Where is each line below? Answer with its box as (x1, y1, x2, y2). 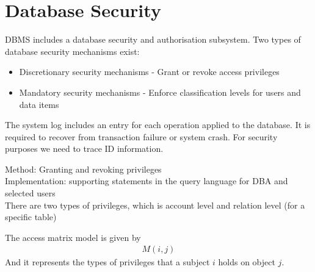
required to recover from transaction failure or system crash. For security (5, 130, 278, 143)
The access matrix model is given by (5, 231, 141, 243)
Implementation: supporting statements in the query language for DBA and (5, 174, 288, 187)
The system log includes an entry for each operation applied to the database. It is (5, 118, 311, 131)
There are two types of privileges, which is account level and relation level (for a (5, 198, 305, 211)
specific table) (5, 210, 57, 223)
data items (19, 98, 59, 110)
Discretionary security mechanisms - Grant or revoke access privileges (19, 65, 280, 78)
